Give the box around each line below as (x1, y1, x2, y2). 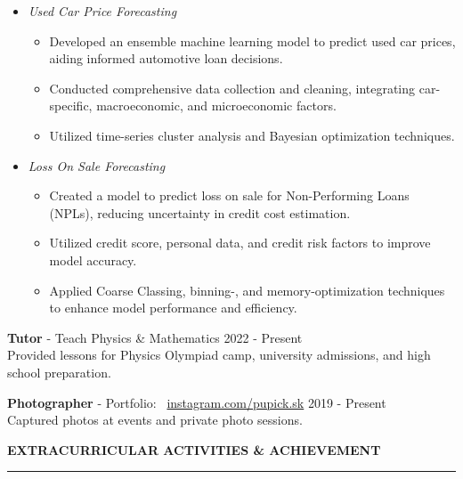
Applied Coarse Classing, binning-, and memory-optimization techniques (49, 280, 445, 299)
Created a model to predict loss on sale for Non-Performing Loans (49, 186, 410, 205)
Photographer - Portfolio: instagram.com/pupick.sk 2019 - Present (7, 393, 386, 411)
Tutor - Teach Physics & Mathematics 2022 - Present (7, 328, 303, 346)
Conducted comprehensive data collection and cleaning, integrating (49, 78, 416, 97)
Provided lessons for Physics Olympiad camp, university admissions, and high (7, 345, 431, 364)
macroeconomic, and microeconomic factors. (96, 96, 337, 115)
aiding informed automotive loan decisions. (49, 49, 283, 68)
